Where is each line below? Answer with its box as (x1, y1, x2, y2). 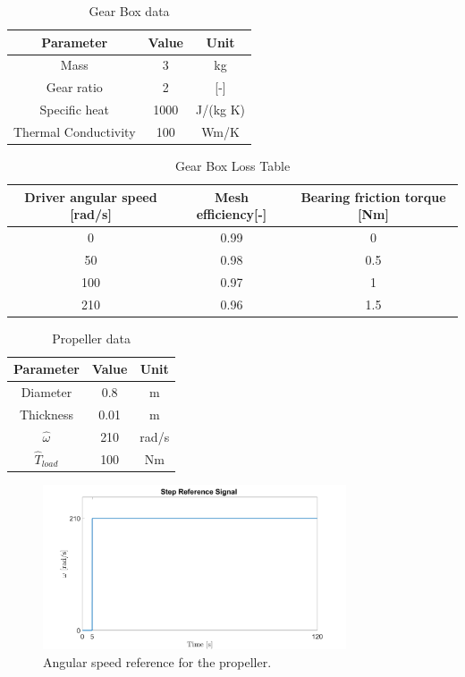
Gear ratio (46, 78, 103, 97)
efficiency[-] (196, 205, 267, 224)
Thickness (19, 405, 73, 423)
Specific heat (39, 100, 109, 119)
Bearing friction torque (300, 187, 446, 206)
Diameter (21, 383, 72, 402)
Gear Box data (89, 2, 170, 20)
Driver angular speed (24, 187, 157, 206)
